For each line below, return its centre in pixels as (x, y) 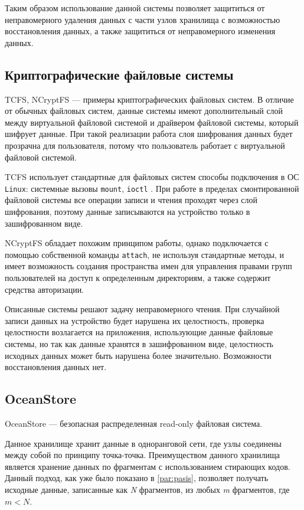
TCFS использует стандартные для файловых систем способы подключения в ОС (152, 177)
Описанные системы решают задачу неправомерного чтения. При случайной (142, 309)
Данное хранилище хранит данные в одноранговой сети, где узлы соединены (143, 443)
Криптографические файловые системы (119, 74)
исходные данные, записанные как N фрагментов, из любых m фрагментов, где (147, 489)
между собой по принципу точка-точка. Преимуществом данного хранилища (143, 455)
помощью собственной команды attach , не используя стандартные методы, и (145, 254)
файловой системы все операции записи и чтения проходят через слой (131, 200)
